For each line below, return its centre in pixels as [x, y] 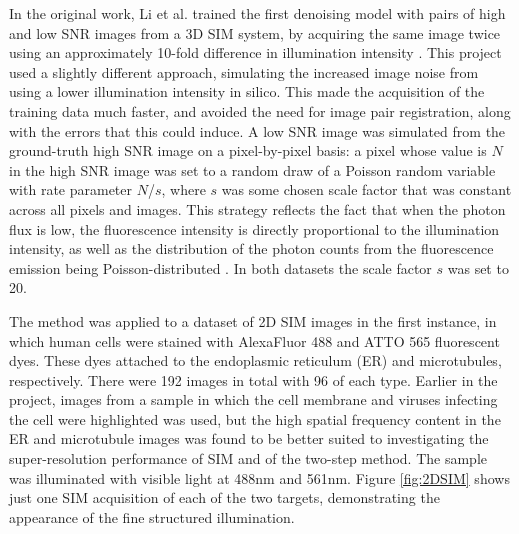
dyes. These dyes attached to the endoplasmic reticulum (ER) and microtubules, [255, 360]
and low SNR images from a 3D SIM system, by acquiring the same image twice [255, 32]
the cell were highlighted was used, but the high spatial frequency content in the [255, 418]
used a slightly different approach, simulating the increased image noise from [244, 71]
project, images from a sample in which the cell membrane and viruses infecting [253, 399]
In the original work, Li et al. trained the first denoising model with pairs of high [257, 13]
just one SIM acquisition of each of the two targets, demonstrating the [224, 497]
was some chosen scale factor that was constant [366, 189]
